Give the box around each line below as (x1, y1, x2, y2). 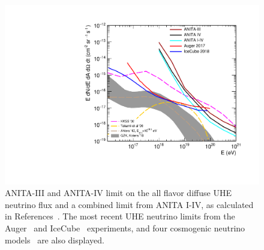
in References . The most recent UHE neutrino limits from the (5, 210, 235, 222)
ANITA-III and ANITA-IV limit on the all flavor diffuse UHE (5, 186, 232, 199)
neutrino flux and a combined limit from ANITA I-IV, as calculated (5, 198, 254, 210)
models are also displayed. (5, 233, 104, 246)
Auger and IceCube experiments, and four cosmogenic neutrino (5, 222, 245, 234)
